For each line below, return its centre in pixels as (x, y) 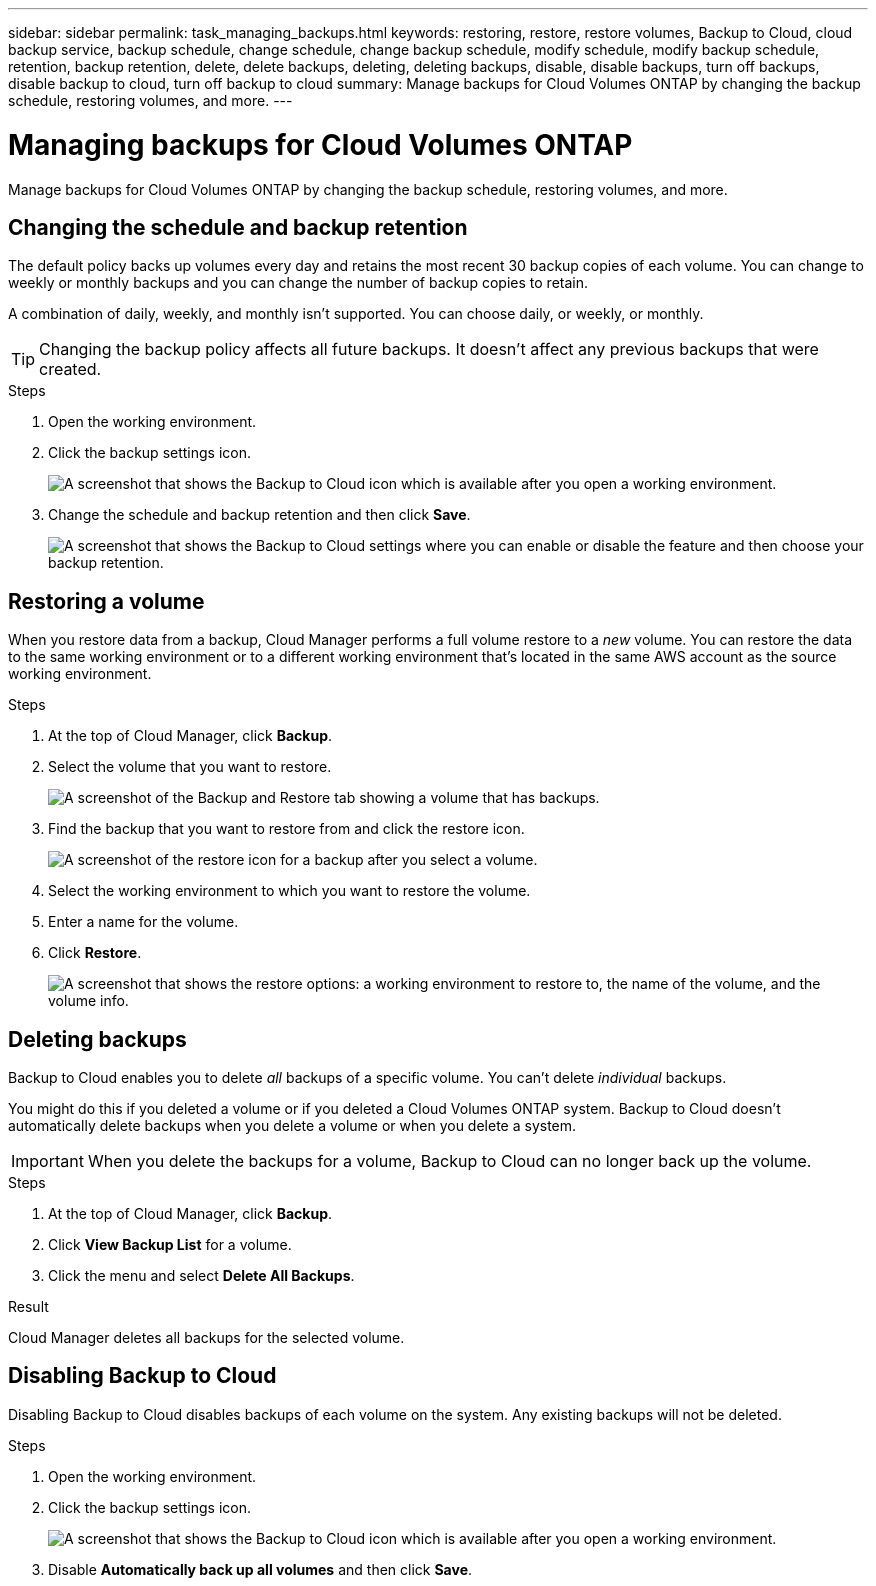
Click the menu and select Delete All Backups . (201, 1276)
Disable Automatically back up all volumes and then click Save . (260, 1569)
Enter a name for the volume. (143, 922)
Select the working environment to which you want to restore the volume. (289, 891)
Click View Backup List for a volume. (170, 1245)
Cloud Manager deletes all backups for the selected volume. (206, 1338)
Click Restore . (95, 953)
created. (70, 369)
